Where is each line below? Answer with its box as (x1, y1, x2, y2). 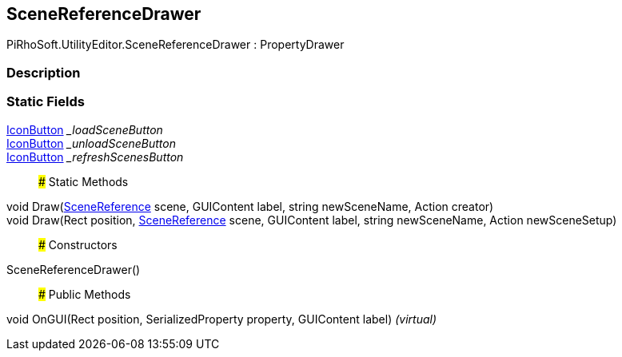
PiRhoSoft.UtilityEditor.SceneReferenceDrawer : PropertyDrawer (6, 38, 345, 52)
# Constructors (38, 237, 118, 252)
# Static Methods (38, 174, 129, 188)
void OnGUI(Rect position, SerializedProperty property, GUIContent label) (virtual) (6, 311, 437, 326)
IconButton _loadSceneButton (6, 122, 163, 137)
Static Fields (6, 93, 85, 110)
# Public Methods (38, 287, 131, 301)
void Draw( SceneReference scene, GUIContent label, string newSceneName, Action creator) (6, 199, 494, 213)
